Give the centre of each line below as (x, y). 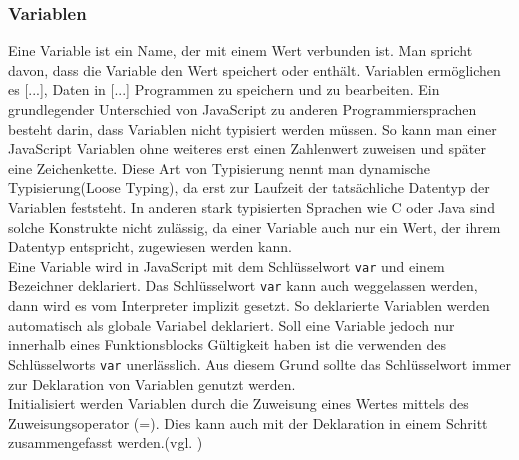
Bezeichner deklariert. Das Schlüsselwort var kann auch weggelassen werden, (243, 285)
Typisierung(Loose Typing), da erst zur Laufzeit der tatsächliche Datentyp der (249, 187)
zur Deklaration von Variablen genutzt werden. (152, 383)
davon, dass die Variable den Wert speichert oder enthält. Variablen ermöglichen (254, 69)
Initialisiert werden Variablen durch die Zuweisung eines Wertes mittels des (238, 403)
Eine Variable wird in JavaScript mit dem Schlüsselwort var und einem (226, 265)
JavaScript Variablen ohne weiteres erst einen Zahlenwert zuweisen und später (247, 148)
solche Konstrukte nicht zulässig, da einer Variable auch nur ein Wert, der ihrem (254, 226)
